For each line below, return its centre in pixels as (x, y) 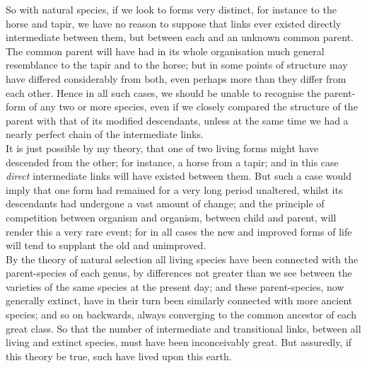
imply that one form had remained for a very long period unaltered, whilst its (174, 189)
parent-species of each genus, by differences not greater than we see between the (179, 273)
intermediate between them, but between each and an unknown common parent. (180, 37)
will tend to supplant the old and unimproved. (106, 245)
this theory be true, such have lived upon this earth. (119, 356)
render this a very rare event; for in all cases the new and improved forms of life (179, 231)
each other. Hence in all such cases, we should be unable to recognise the (163, 92)
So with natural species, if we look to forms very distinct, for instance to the (171, 9)
